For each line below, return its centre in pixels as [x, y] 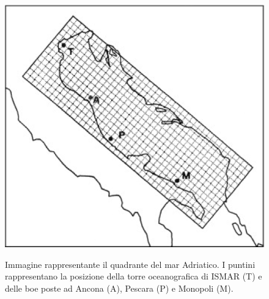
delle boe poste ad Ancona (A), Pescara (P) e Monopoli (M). [119, 288]
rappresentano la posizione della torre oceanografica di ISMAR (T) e [134, 276]
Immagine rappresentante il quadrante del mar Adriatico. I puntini [130, 264]
